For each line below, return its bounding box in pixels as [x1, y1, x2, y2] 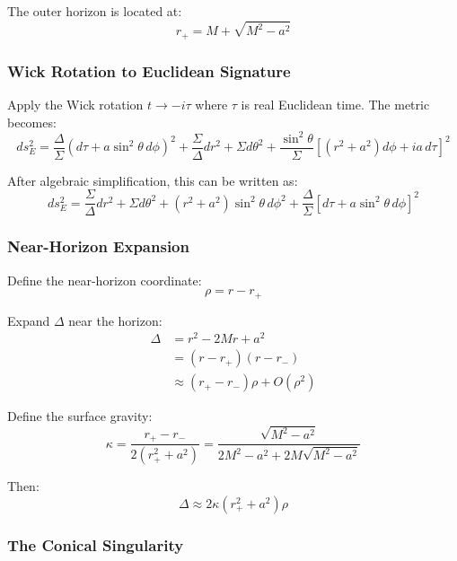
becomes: [7, 112, 57, 131]
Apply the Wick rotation [7, 94, 144, 113]
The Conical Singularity [7, 533, 184, 556]
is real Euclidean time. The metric [241, 94, 430, 113]
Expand [7, 311, 50, 329]
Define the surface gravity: [7, 407, 153, 425]
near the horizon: [68, 311, 163, 329]
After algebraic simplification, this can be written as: [7, 171, 298, 189]
